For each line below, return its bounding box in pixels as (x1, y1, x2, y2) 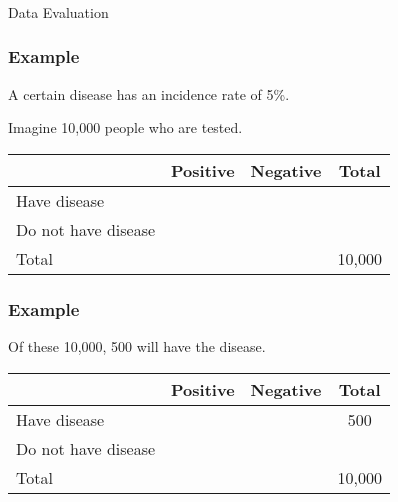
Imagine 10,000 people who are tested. (8, 117, 243, 138)
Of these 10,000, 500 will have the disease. (8, 336, 266, 357)
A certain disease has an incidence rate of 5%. (8, 83, 290, 104)
